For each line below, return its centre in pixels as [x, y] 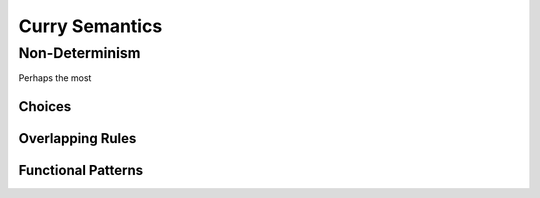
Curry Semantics [90, 26]
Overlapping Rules [77, 138]
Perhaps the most [55, 78]
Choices [45, 106]
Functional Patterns [81, 170]
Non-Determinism [79, 53]
